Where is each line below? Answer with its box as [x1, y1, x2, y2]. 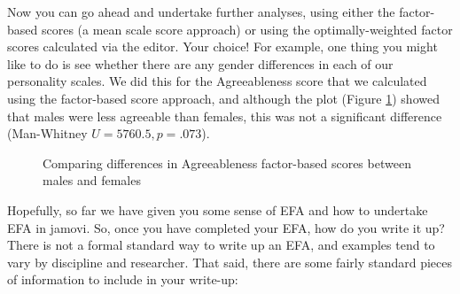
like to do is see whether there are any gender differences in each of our [7, 54, 394, 73]
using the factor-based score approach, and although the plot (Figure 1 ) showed [7, 89, 440, 107]
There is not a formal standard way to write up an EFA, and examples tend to [7, 236, 435, 254]
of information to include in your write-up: [7, 270, 238, 289]
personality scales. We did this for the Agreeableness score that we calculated [7, 72, 427, 90]
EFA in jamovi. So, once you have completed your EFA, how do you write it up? [7, 218, 445, 236]
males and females [43, 171, 141, 190]
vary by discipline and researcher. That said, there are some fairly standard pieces [7, 252, 453, 271]
